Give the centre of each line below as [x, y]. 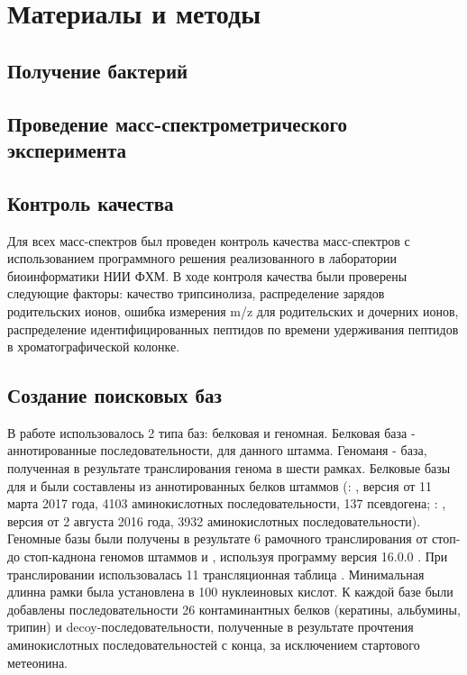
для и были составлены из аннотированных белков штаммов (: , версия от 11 [220, 485]
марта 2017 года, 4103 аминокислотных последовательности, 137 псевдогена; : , [227, 503]
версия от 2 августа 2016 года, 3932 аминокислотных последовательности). [214, 520]
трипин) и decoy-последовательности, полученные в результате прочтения [211, 627]
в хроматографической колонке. [94, 347]
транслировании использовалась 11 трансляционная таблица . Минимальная [216, 574]
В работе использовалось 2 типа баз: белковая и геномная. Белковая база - [211, 432]
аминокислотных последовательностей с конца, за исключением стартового [214, 645]
